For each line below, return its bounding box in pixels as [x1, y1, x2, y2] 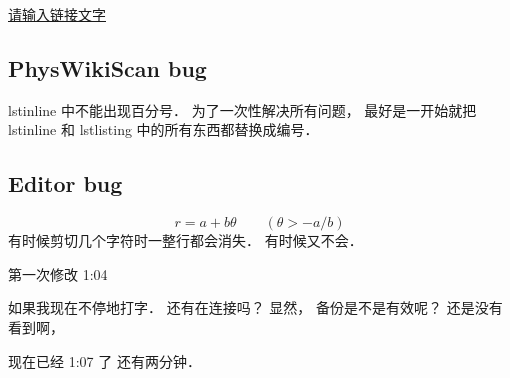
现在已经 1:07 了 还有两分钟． [8, 350, 201, 371]
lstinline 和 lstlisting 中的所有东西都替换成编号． [8, 119, 319, 140]
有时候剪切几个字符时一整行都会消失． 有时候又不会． [8, 230, 363, 251]
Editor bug [8, 168, 123, 199]
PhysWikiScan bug [8, 52, 207, 83]
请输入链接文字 [8, 4, 106, 24]
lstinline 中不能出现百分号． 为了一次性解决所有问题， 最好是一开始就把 [8, 99, 477, 120]
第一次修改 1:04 [8, 263, 108, 284]
